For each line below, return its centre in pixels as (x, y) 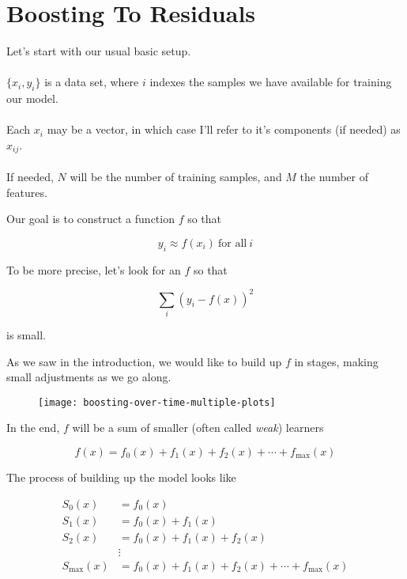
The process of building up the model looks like (121, 477)
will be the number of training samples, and (176, 176)
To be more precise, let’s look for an (94, 269)
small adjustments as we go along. (89, 377)
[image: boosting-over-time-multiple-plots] (157, 402)
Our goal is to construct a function (90, 219)
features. (27, 192)
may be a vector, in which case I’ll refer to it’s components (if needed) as (224, 129)
